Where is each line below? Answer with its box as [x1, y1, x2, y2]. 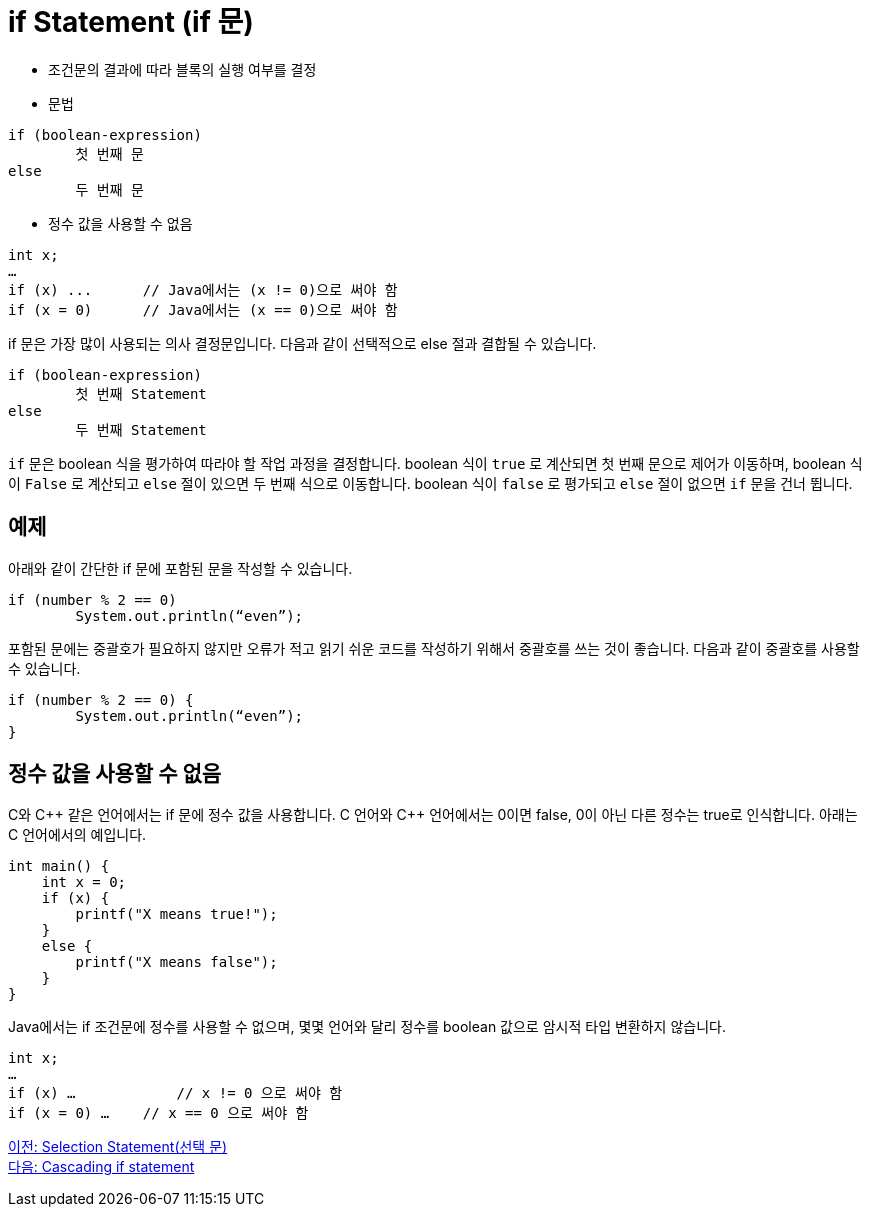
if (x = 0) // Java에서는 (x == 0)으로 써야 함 [8, 301, 398, 318]
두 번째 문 [75, 181, 144, 198]
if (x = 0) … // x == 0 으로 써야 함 [8, 1105, 309, 1122]
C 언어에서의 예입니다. [8, 826, 147, 844]
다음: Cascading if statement [8, 1158, 195, 1176]
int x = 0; [41, 874, 127, 891]
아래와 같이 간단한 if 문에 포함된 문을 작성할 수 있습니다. [8, 559, 353, 577]
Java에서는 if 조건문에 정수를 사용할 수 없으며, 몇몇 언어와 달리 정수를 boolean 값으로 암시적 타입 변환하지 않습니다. [8, 1018, 726, 1036]
